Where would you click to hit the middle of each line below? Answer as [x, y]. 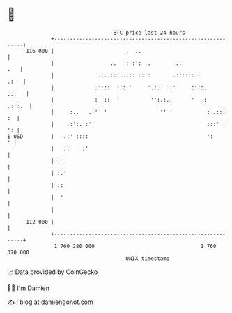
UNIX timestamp [148, 258]
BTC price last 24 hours [149, 33]
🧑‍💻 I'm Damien [29, 288]
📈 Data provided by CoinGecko [53, 272]
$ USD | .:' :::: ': [110, 136]
